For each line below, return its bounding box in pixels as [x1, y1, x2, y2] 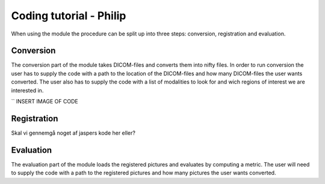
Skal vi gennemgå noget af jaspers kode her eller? [11, 129, 135, 136]
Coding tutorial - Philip [11, 9, 126, 22]
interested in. [11, 87, 44, 94]
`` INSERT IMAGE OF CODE [11, 98, 78, 105]
